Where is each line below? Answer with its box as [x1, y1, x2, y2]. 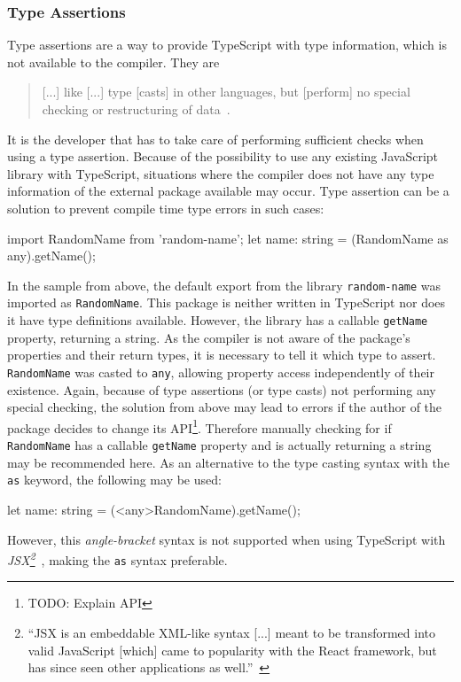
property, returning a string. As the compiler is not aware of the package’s [7, 328, 410, 346]
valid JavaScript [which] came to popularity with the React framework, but [27, 640, 437, 659]
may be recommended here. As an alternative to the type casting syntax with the [7, 453, 449, 471]
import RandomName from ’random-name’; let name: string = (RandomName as [7, 229, 449, 247]
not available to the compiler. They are [7, 52, 220, 71]
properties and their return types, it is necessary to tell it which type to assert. [7, 345, 436, 364]
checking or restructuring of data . [42, 100, 230, 118]
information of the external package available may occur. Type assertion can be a [7, 182, 449, 200]
